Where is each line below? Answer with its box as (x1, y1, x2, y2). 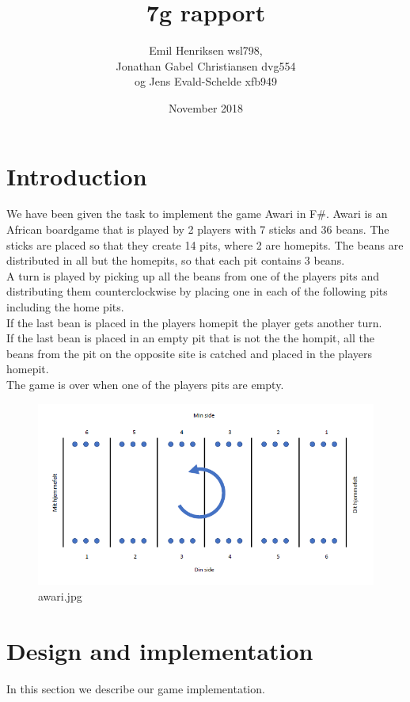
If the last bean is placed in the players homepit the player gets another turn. (6, 314, 382, 330)
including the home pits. (6, 299, 124, 315)
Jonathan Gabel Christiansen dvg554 (116, 57, 296, 74)
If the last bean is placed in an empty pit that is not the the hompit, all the (6, 330, 374, 346)
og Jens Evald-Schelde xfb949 (134, 73, 278, 90)
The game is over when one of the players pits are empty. (6, 376, 284, 392)
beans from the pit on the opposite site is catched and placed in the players (6, 345, 373, 361)
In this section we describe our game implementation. (6, 680, 265, 696)
